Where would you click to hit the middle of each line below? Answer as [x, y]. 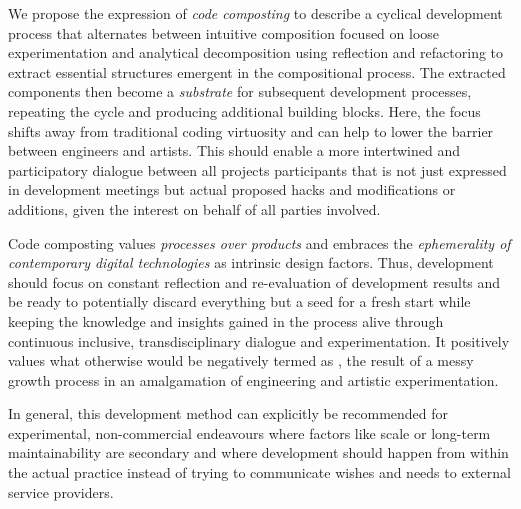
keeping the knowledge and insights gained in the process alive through [226, 320]
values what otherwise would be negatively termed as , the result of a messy [241, 360]
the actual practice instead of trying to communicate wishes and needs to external [259, 472]
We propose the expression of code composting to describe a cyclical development [255, 13]
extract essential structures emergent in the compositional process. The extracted [257, 71]
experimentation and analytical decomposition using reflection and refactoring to [256, 52]
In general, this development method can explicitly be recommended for [228, 413]
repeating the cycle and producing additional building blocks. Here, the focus [244, 110]
